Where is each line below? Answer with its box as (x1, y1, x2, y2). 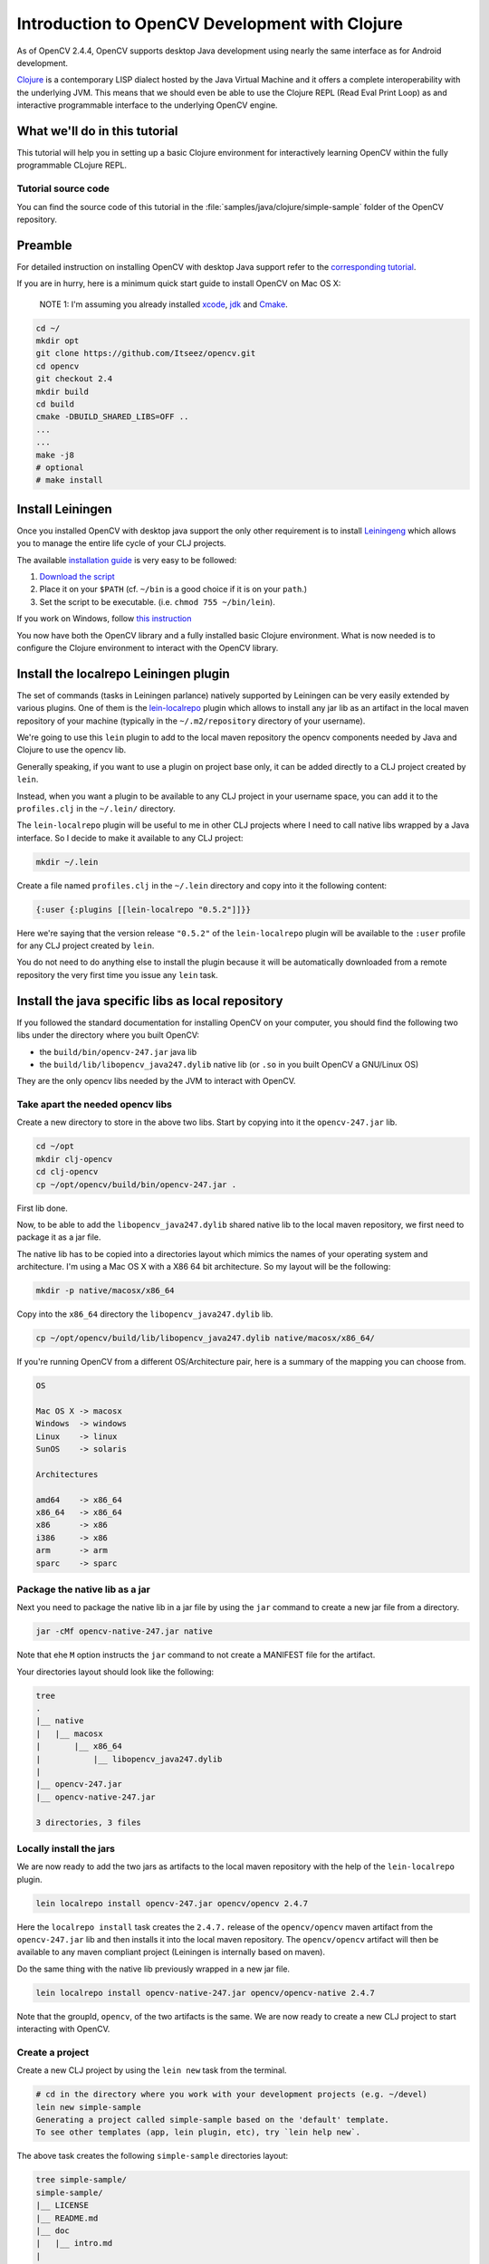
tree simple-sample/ (35, 2174, 127, 2185)
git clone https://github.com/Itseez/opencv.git (35, 349, 256, 359)
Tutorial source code (16, 182, 110, 195)
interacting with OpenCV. (16, 2024, 110, 2035)
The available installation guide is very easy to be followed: (16, 554, 237, 565)
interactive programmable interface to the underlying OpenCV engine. (16, 100, 278, 110)
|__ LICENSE (35, 2201, 90, 2211)
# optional (35, 462, 84, 473)
